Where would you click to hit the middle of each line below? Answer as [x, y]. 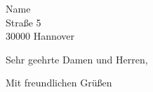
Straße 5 [24, 22]
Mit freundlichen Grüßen [59, 83]
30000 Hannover [40, 36]
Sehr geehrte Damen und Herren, [77, 59]
